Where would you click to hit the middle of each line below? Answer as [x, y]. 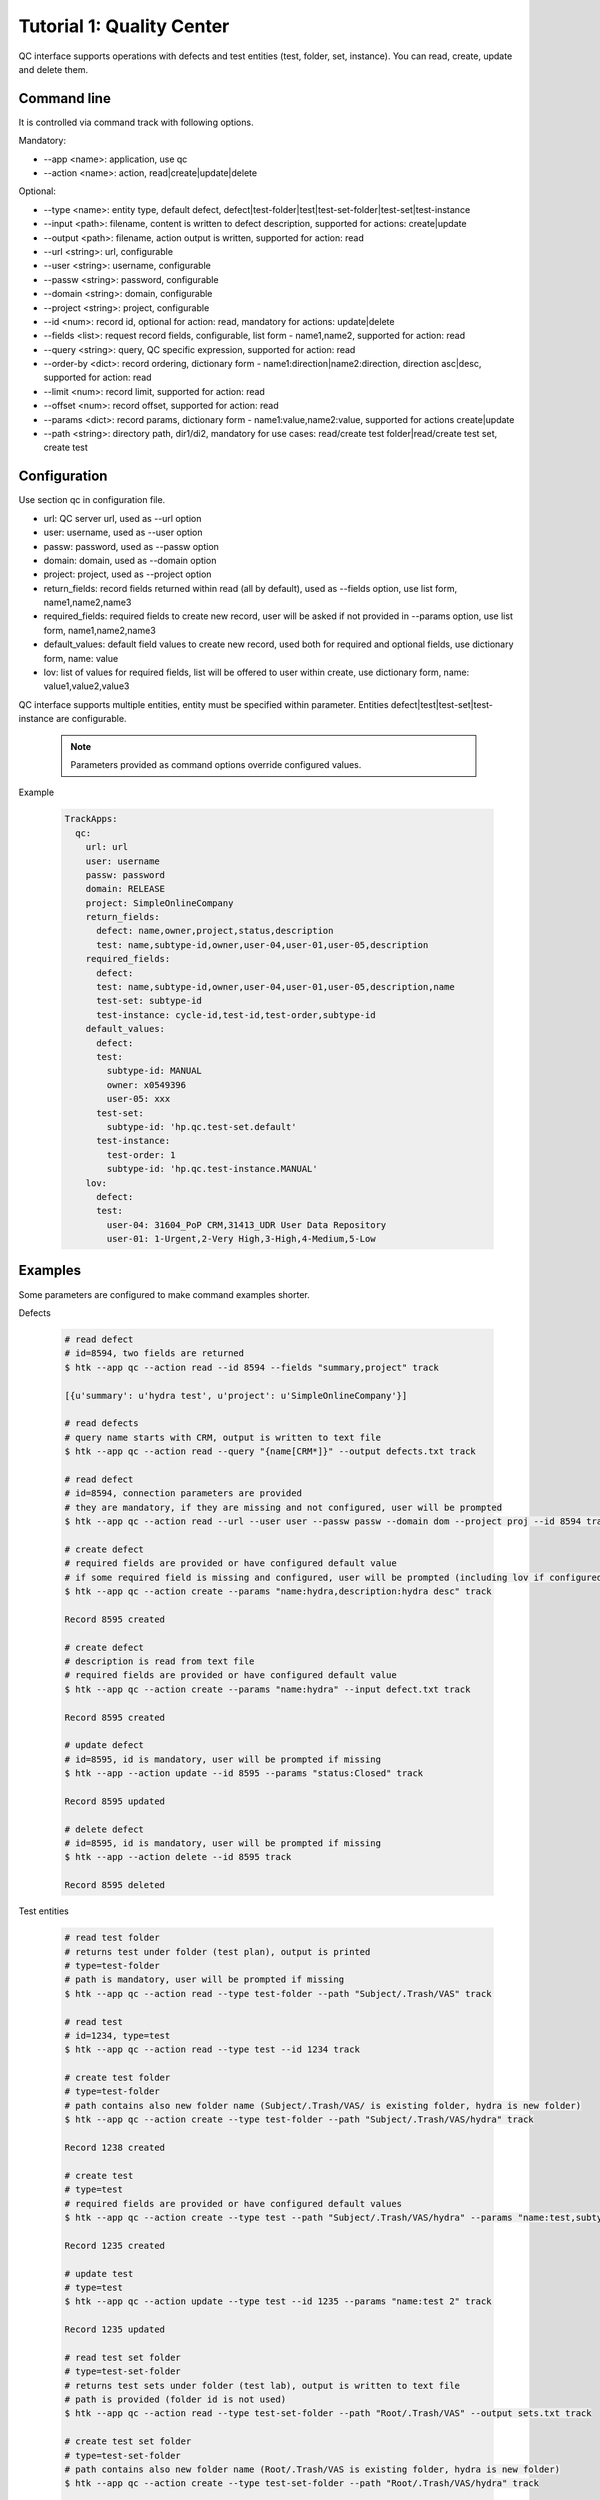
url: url [107, 847]
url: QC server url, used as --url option [122, 518]
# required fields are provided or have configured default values [233, 2203]
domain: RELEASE [125, 889]
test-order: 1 [141, 1154]
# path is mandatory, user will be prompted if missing [204, 1979]
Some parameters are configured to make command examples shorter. [164, 1294]
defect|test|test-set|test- [442, 704]
